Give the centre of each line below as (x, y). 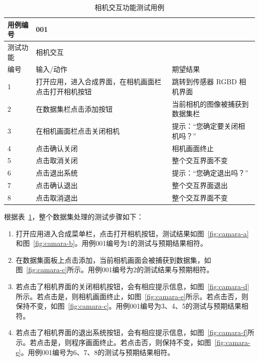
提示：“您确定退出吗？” (210, 173)
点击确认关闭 (57, 148)
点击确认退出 (57, 185)
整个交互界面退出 (200, 185)
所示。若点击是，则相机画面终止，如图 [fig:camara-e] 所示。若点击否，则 (132, 296)
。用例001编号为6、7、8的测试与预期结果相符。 (97, 352)
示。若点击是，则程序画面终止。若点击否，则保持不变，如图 (113, 342)
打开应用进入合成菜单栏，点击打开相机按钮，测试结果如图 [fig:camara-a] (132, 233)
